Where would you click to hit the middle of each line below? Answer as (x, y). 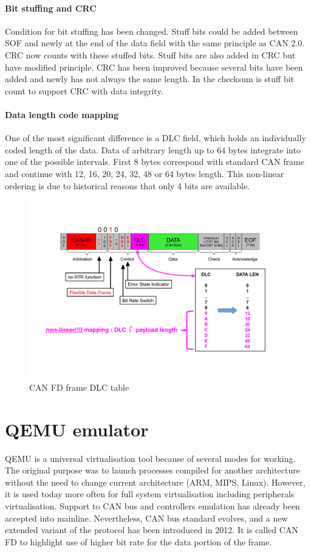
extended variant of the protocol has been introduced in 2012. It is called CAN (152, 530)
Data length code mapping (62, 114)
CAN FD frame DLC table (79, 387)
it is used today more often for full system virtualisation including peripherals (150, 494)
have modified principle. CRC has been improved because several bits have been (154, 67)
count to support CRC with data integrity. (84, 90)
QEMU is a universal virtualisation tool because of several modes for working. (150, 458)
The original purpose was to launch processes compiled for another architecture (152, 470)
